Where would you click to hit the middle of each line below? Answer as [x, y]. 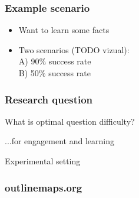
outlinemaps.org [44, 187]
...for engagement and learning [59, 141]
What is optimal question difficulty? [70, 121]
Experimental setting [43, 161]
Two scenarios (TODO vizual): [74, 49]
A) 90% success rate [55, 61]
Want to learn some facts [64, 30]
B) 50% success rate [54, 73]
